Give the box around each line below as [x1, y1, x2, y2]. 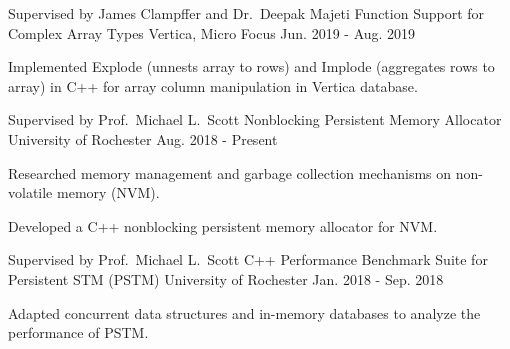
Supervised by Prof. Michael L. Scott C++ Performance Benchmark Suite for [8, 249, 488, 270]
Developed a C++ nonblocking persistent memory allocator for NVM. [8, 215, 438, 236]
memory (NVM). [56, 182, 160, 203]
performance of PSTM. [8, 322, 149, 343]
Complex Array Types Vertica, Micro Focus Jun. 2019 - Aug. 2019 [8, 22, 416, 43]
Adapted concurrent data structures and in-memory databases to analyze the [8, 302, 481, 323]
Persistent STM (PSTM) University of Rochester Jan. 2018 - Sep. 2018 [8, 268, 444, 289]
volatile [8, 182, 53, 203]
